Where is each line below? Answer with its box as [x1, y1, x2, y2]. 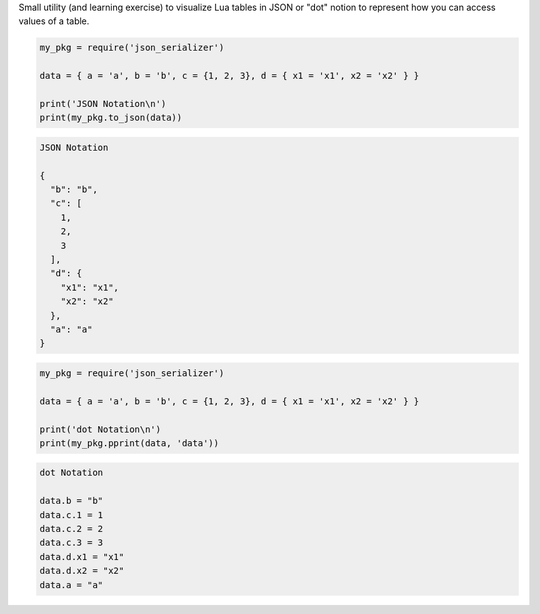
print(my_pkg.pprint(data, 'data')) [39, 437, 220, 449]
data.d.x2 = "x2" [39, 565, 125, 577]
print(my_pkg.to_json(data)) [39, 112, 183, 124]
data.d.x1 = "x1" [39, 551, 125, 562]
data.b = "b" [39, 495, 104, 507]
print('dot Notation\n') [39, 423, 162, 435]
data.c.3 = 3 [39, 537, 104, 549]
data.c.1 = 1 [39, 509, 104, 520]
